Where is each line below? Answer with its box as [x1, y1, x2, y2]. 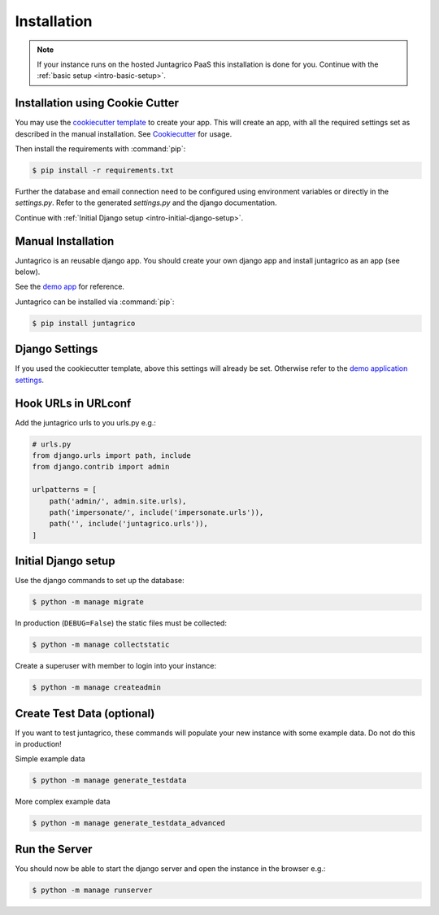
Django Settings [15, 342, 98, 356]
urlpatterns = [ [32, 485, 98, 495]
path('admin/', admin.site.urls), [49, 496, 187, 506]
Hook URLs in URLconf [15, 396, 132, 410]
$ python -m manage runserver [32, 885, 153, 895]
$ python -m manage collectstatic [32, 640, 170, 650]
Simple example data [15, 754, 85, 764]
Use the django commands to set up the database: [15, 576, 185, 586]
